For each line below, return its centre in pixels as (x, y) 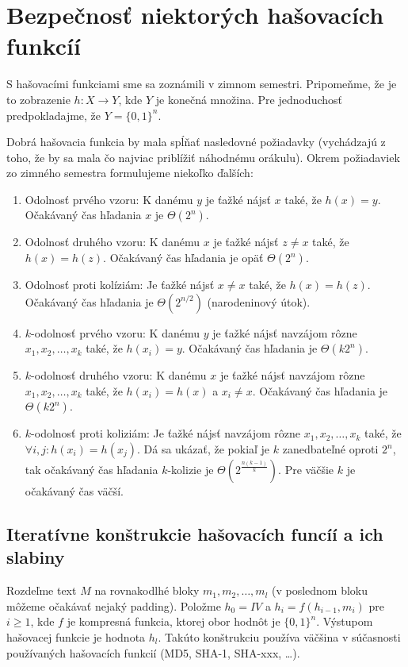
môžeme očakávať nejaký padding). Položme (114, 605)
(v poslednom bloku (320, 590)
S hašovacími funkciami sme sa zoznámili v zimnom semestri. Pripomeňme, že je (202, 84)
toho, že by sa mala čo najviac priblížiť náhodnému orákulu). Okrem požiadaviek (203, 157)
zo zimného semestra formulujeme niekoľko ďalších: (130, 173)
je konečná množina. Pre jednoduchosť (249, 99)
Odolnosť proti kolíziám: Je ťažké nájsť (120, 285)
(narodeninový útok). (259, 301)
